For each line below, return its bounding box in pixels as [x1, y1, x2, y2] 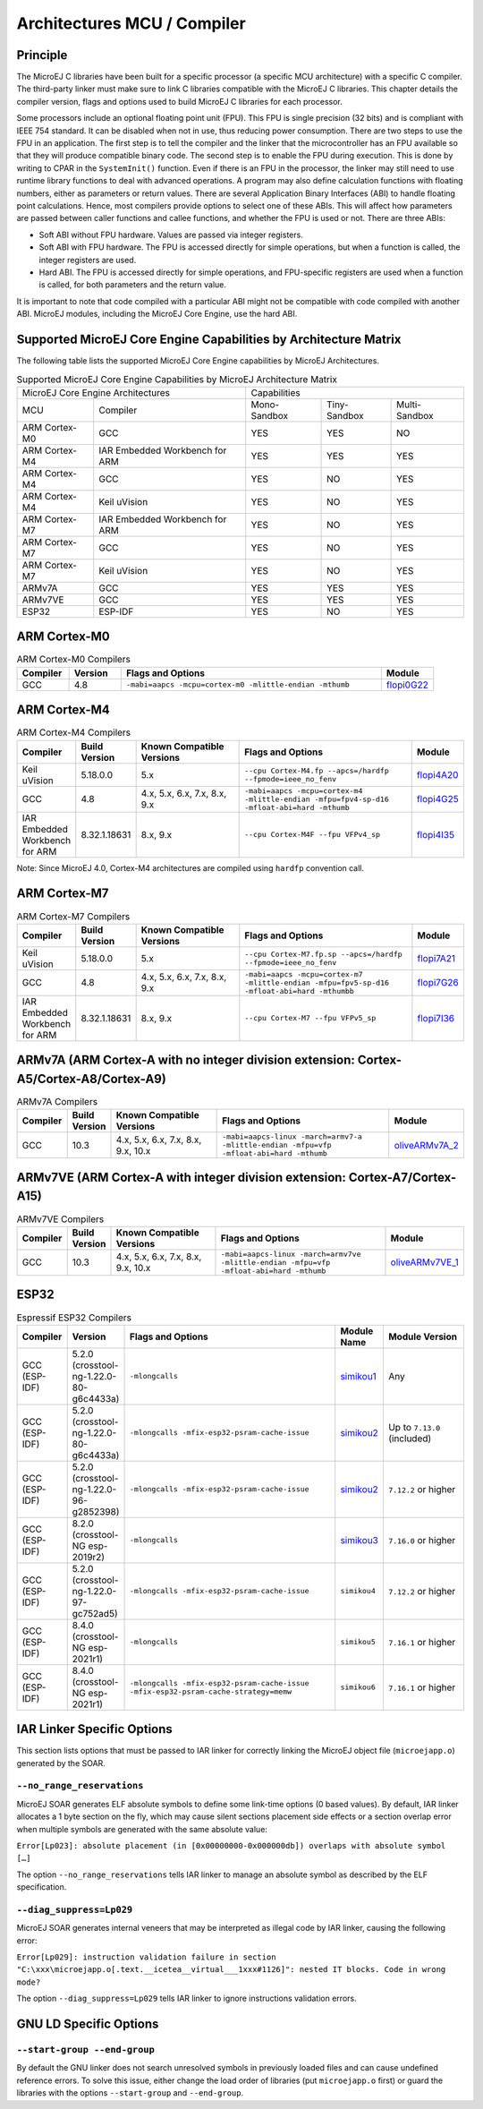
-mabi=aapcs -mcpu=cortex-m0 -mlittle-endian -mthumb [125, 680, 351, 689]
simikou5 [340, 1637, 376, 1647]
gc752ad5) [72, 1607, 118, 1619]
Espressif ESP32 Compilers [16, 1311, 132, 1324]
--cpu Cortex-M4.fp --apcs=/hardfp [244, 765, 389, 775]
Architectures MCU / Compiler [16, 13, 246, 33]
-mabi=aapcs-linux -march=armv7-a [222, 1132, 362, 1141]
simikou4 [340, 1586, 376, 1596]
